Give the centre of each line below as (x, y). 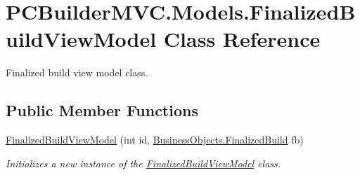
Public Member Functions (102, 110)
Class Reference (242, 39)
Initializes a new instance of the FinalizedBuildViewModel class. (143, 163)
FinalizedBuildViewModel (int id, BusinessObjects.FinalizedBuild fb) (155, 140)
